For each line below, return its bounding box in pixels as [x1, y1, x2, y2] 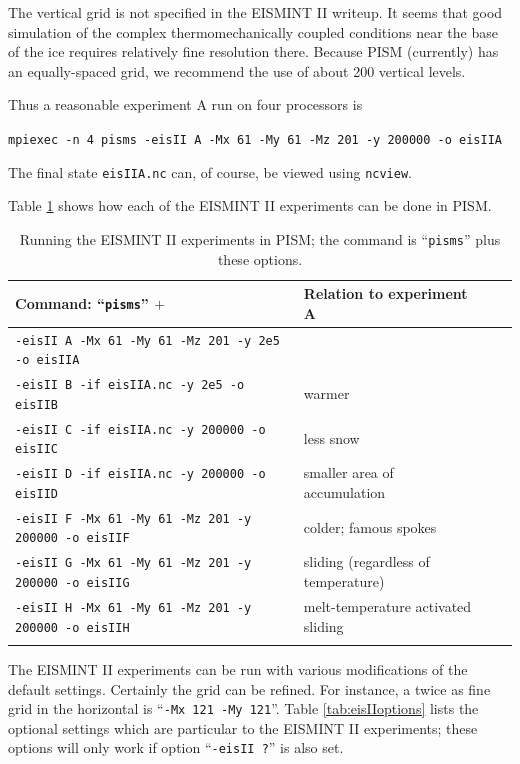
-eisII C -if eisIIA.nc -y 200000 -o [15, 422, 266, 437]
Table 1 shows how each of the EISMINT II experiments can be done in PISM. [8, 195, 492, 216]
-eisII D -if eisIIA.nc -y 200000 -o [15, 467, 266, 482]
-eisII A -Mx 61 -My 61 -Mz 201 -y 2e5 [15, 333, 280, 348]
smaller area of [303, 462, 394, 483]
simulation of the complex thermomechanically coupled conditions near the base [8, 21, 498, 42]
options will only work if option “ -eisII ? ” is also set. [8, 737, 344, 758]
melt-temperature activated [303, 596, 472, 616]
